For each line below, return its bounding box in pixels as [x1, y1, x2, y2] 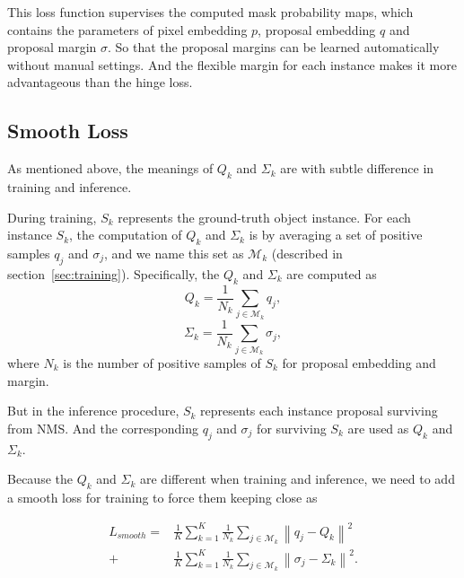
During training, [7, 207, 97, 226]
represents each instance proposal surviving [200, 401, 438, 420]
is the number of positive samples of [63, 353, 261, 372]
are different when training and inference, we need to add [139, 469, 455, 488]
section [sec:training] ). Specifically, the [7, 264, 220, 283]
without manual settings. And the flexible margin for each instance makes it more [7, 55, 457, 74]
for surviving [257, 418, 327, 437]
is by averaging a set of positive [249, 225, 423, 244]
